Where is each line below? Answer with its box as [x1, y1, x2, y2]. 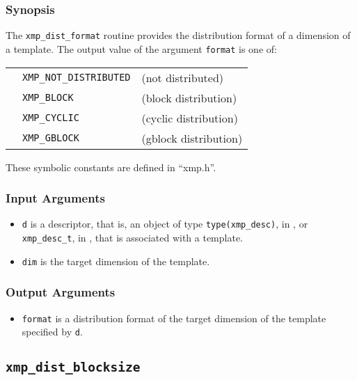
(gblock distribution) [141, 129, 243, 146]
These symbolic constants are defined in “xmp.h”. [6, 159, 216, 174]
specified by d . [22, 324, 83, 339]
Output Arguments [6, 283, 116, 301]
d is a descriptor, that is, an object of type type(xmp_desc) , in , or [22, 216, 308, 231]
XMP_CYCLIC [22, 112, 79, 124]
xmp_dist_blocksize [6, 360, 141, 375]
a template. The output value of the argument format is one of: [6, 41, 277, 56]
